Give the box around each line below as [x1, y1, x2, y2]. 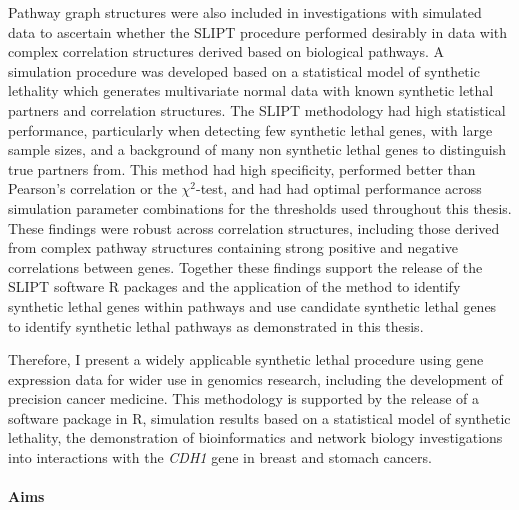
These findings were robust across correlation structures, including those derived [8, 217, 500, 238]
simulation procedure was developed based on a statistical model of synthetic [8, 60, 480, 81]
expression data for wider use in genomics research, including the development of [8, 368, 503, 389]
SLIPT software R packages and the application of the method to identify [8, 276, 461, 297]
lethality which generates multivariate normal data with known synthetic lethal [8, 80, 494, 101]
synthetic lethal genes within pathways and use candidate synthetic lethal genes [8, 295, 497, 316]
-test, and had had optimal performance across [196, 178, 482, 199]
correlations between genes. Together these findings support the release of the [8, 256, 483, 277]
